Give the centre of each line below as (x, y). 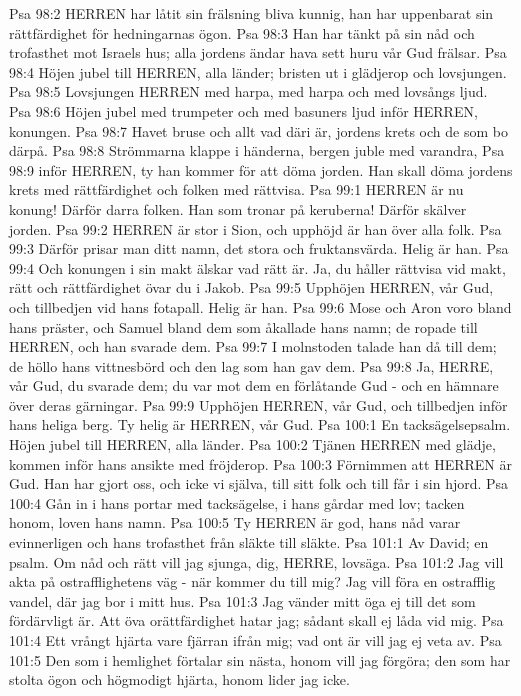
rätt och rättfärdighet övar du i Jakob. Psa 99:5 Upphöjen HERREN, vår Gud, (251, 287)
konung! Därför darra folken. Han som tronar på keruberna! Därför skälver (238, 208)
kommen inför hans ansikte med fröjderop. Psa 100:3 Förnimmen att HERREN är (260, 463)
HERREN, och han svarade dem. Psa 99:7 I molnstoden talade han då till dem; (253, 346)
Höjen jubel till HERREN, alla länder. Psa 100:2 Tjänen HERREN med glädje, (252, 444)
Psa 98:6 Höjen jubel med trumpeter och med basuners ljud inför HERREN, (243, 110)
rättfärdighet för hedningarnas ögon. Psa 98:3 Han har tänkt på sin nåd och (242, 32)
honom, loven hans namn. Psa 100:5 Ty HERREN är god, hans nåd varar (235, 522)
